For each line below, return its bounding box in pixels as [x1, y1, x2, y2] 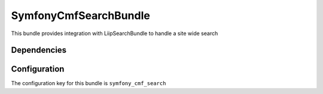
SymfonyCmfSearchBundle [11, 9, 151, 22]
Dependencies [11, 45, 67, 55]
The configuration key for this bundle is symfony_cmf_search [11, 80, 166, 87]
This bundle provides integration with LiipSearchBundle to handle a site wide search [11, 30, 218, 37]
